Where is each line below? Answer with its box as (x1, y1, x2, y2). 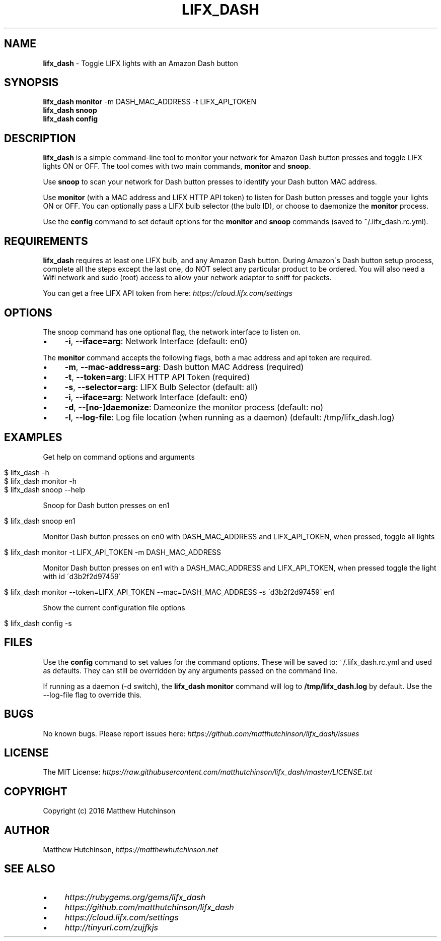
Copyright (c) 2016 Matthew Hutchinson (43, 806, 176, 815)
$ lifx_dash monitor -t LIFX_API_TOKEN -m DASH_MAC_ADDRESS (4, 547, 222, 556)
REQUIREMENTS (4, 234, 88, 247)
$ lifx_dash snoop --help (4, 485, 86, 494)
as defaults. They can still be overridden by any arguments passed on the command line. (43, 666, 337, 675)
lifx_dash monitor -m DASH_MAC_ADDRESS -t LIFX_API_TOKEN (43, 97, 256, 106)
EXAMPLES (4, 431, 62, 444)
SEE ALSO (4, 862, 55, 875)
